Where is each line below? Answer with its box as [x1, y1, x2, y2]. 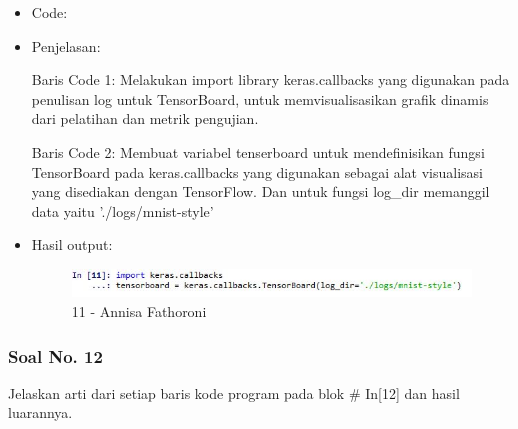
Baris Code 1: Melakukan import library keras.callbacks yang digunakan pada [31, 69, 510, 90]
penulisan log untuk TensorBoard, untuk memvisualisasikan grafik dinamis [31, 88, 489, 109]
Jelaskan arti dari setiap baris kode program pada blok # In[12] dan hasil [8, 382, 460, 403]
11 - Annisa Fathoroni [71, 301, 207, 322]
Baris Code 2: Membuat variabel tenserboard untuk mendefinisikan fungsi [31, 141, 485, 162]
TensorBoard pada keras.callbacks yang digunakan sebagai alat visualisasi [31, 161, 484, 182]
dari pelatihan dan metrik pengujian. [31, 108, 259, 129]
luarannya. [8, 402, 73, 423]
